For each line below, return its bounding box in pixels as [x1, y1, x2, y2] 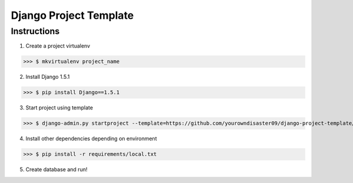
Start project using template [25, 104, 94, 111]
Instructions [11, 26, 60, 36]
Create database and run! [25, 166, 88, 173]
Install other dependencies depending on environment [25, 135, 157, 142]
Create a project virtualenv [25, 42, 91, 49]
